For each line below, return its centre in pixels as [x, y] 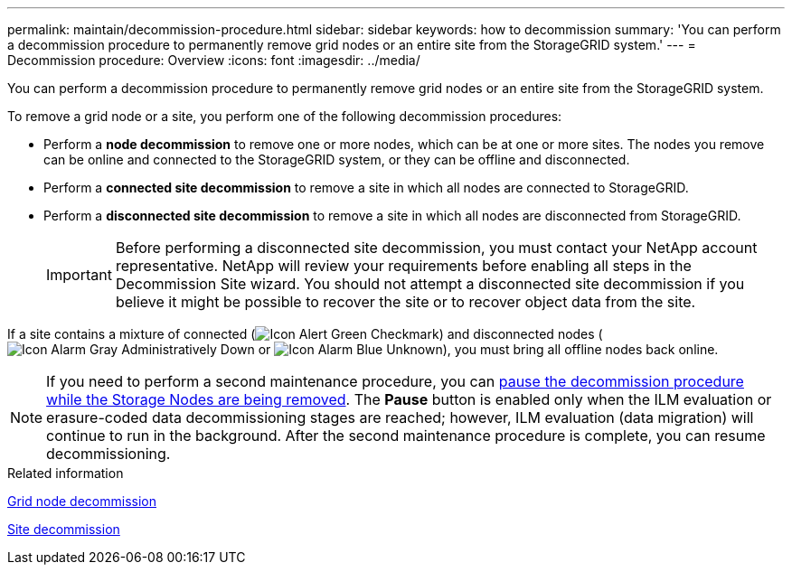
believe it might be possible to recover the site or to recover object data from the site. [405, 302]
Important [79, 275]
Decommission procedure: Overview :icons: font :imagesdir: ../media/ [214, 60]
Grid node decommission [82, 501]
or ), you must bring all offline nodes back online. [488, 349]
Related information [66, 473]
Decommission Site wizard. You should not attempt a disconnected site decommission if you [430, 284]
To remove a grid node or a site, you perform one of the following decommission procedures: [285, 116]
